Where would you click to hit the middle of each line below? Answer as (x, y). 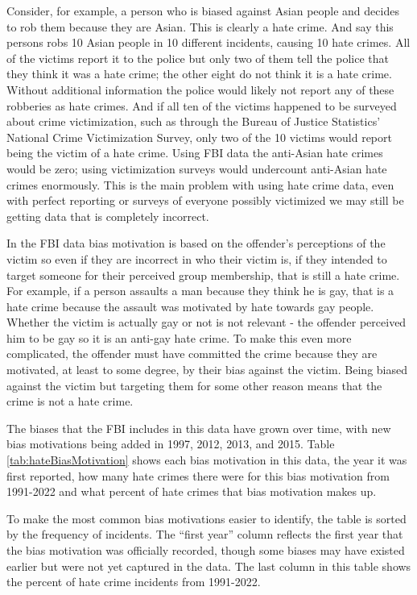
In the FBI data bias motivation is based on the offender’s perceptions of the (196, 243)
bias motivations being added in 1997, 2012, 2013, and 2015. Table (171, 444)
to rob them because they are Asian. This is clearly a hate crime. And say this (200, 26)
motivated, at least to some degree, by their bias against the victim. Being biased (207, 370)
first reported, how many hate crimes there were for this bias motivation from (198, 475)
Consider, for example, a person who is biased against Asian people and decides (203, 10)
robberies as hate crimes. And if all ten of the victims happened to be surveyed (202, 105)
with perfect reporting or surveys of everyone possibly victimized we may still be (205, 200)
